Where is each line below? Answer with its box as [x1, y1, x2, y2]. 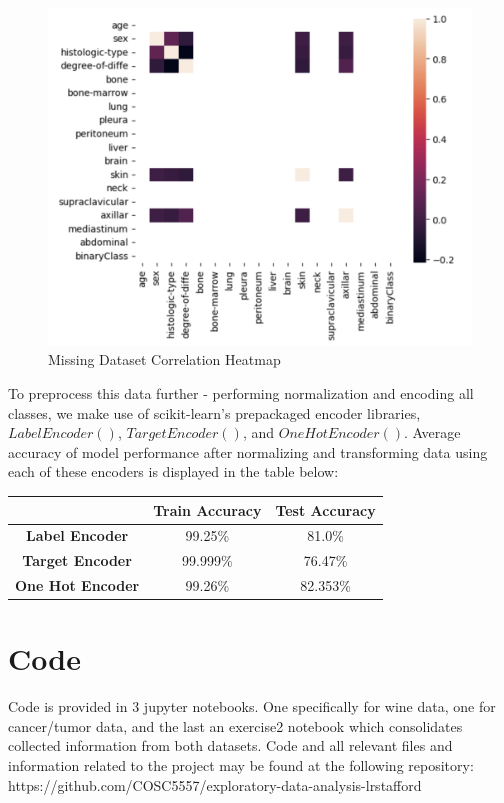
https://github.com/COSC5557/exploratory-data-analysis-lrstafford [8, 774, 422, 795]
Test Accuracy [275, 499, 376, 520]
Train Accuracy [153, 499, 262, 520]
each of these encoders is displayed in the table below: [8, 461, 339, 482]
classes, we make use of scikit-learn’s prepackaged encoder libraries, [8, 402, 421, 423]
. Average [404, 422, 461, 443]
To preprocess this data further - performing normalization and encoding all [8, 383, 474, 404]
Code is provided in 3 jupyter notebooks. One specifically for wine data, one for [8, 696, 496, 717]
